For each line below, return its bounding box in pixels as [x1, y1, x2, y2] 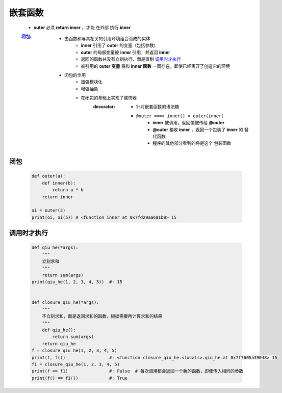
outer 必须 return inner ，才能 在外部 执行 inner [33, 25, 131, 30]
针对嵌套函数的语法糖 [136, 104, 179, 110]
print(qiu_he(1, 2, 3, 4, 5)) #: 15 [31, 279, 123, 285]
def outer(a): [31, 173, 66, 179]
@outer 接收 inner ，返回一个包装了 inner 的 [153, 127, 243, 132]
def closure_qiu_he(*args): [31, 300, 99, 305]
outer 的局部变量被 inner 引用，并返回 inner [81, 49, 170, 55]
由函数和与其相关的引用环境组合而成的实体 [64, 35, 151, 41]
